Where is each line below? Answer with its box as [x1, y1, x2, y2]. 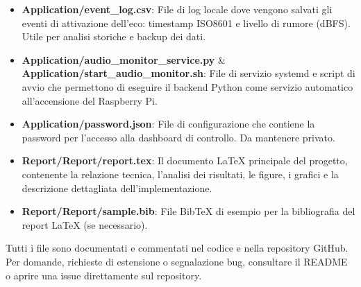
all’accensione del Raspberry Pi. [22, 93, 158, 107]
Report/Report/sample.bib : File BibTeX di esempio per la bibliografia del [22, 204, 355, 218]
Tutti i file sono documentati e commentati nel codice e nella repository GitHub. [6, 241, 349, 255]
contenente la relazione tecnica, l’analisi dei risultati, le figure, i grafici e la [22, 166, 339, 181]
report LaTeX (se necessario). [22, 217, 148, 232]
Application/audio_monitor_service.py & [22, 52, 226, 67]
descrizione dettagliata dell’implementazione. [22, 180, 212, 195]
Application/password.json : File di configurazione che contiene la [22, 116, 315, 131]
